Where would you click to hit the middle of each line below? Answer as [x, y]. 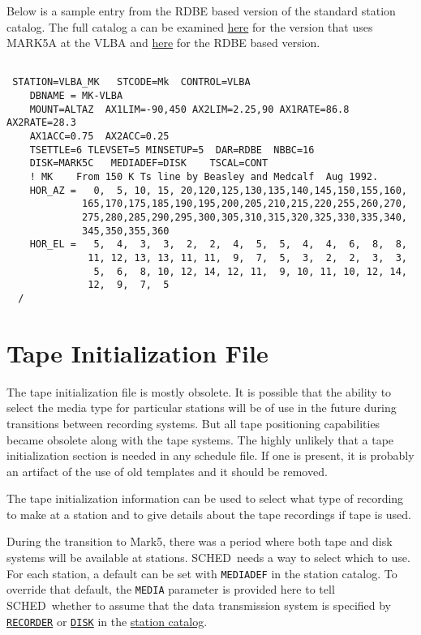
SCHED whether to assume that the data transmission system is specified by [199, 605]
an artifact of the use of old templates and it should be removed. [167, 471]
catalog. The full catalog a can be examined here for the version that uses [190, 26]
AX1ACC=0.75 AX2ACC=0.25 [99, 137]
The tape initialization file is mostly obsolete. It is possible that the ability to [199, 391]
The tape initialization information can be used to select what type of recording [205, 498]
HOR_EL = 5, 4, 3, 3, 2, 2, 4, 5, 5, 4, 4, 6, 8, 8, [218, 245]
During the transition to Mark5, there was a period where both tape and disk [200, 541]
